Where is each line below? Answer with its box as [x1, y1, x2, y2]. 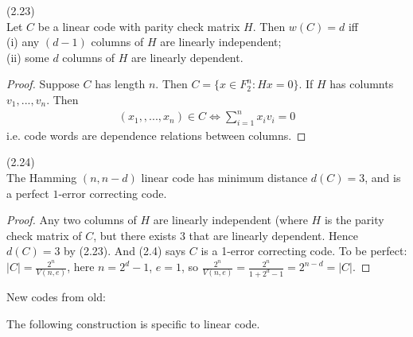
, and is [364, 169, 401, 186]
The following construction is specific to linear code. [6, 315, 260, 331]
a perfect [6, 184, 49, 201]
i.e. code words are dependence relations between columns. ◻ [6, 126, 306, 143]
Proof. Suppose [6, 76, 80, 92]
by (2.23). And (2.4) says [64, 242, 186, 259]
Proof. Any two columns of [6, 211, 137, 228]
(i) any [6, 33, 40, 50]
